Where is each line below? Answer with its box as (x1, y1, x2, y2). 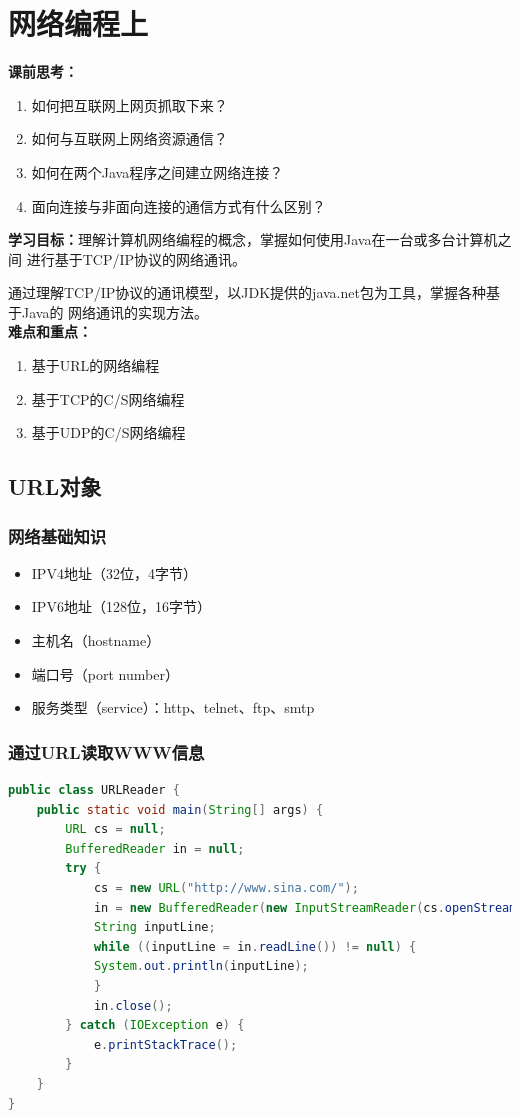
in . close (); (93, 998, 173, 1013)
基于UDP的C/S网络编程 (31, 422, 186, 443)
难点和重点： (8, 321, 92, 342)
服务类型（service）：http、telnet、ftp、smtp (31, 697, 315, 718)
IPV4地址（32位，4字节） (31, 562, 197, 583)
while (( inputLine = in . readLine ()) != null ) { (93, 939, 417, 954)
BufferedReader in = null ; (65, 841, 245, 856)
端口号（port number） (31, 663, 179, 684)
